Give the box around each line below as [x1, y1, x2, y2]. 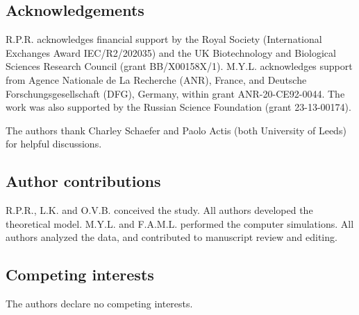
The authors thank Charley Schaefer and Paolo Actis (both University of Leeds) [6, 123, 347, 137]
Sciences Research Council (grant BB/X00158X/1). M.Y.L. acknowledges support [6, 59, 353, 73]
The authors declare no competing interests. [6, 296, 193, 311]
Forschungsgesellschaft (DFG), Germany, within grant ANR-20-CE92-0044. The [6, 86, 345, 100]
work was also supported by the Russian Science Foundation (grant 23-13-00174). [6, 100, 351, 114]
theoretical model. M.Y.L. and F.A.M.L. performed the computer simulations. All [6, 216, 354, 231]
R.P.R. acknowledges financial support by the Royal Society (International [6, 32, 322, 46]
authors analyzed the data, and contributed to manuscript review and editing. [6, 230, 337, 244]
